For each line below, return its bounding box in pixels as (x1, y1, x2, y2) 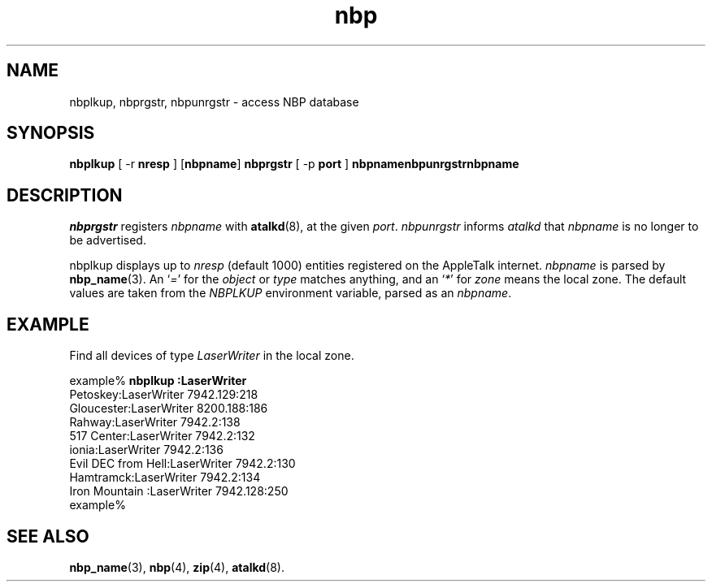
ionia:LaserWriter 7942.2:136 (69, 443, 224, 457)
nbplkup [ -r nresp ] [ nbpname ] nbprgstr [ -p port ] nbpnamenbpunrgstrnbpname (69, 157, 519, 171)
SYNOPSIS (7, 123, 95, 144)
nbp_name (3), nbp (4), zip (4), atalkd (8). (69, 560, 284, 574)
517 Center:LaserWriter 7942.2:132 (69, 429, 255, 443)
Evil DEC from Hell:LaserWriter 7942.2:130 (69, 456, 296, 471)
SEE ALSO (7, 525, 89, 547)
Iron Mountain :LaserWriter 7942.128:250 (69, 484, 289, 499)
